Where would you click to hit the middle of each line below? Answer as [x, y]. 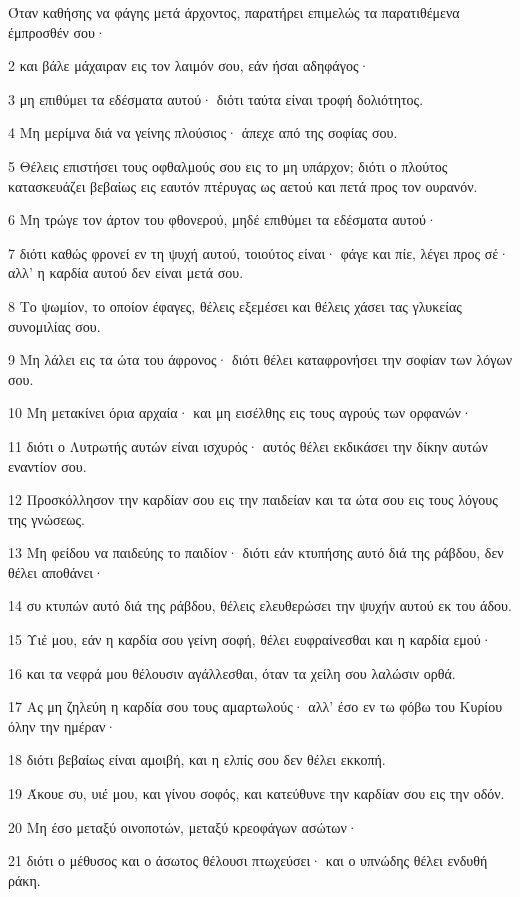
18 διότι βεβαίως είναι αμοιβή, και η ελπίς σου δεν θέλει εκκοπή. [197, 759]
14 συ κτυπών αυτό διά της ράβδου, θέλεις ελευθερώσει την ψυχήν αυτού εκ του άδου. [260, 605]
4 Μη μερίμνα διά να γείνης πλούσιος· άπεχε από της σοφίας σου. [203, 132]
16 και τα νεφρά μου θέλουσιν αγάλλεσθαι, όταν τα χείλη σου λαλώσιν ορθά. [232, 672]
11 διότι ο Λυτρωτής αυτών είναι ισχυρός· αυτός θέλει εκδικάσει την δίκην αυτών [248, 445]
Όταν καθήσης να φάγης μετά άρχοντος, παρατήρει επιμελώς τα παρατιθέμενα [234, 12]
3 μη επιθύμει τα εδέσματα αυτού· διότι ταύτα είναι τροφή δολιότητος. [216, 98]
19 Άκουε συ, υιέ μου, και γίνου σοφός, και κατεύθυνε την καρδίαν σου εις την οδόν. [256, 793]
